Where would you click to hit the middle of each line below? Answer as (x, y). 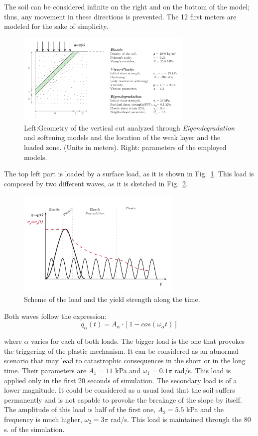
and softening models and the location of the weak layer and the (122, 137)
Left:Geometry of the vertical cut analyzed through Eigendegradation (129, 127)
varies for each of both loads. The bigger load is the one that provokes (138, 341)
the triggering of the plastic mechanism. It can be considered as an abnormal (122, 351)
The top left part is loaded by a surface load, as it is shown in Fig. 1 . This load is (129, 174)
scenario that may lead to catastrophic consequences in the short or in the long (125, 361)
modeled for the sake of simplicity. (56, 26)
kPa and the (205, 409)
